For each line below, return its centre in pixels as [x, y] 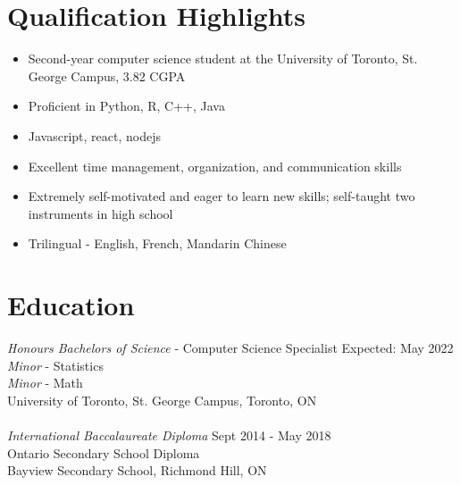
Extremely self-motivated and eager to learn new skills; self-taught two [222, 196]
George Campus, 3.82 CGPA [107, 75]
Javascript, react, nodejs [95, 135]
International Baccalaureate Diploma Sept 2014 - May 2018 [169, 435]
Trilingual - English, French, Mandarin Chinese [157, 243]
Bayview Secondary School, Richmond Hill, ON [137, 470]
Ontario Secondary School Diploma [104, 452]
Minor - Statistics [55, 365]
